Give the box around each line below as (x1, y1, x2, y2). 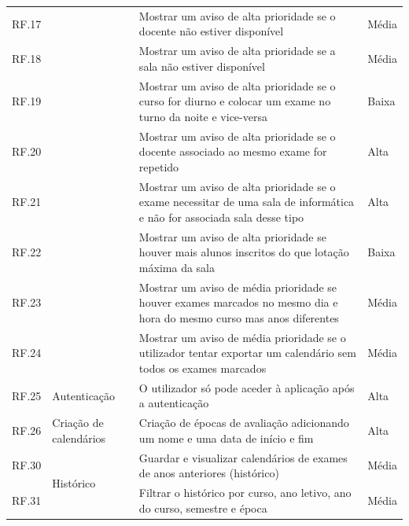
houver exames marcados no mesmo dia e (138, 294, 338, 311)
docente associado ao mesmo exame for (138, 143, 327, 160)
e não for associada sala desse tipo (138, 208, 304, 225)
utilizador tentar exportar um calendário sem (138, 344, 356, 361)
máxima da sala (138, 259, 215, 275)
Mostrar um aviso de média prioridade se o (138, 329, 346, 345)
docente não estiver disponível (138, 23, 284, 39)
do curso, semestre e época (138, 499, 267, 516)
